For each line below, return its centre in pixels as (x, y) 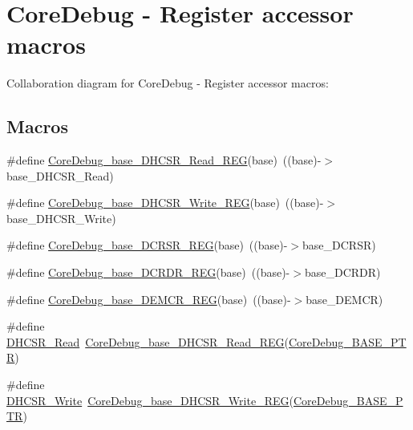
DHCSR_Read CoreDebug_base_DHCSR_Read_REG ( (148, 341)
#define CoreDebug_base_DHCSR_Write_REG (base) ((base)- (165, 203)
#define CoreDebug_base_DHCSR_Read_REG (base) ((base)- (164, 160)
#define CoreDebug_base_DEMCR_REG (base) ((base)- (149, 299)
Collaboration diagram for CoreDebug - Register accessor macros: (168, 83)
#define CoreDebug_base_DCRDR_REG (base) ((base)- (148, 272)
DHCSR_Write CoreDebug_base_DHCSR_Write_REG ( (150, 400)
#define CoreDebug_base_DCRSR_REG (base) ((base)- (147, 245)
